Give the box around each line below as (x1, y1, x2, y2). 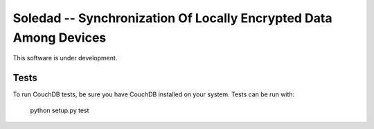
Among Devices (12, 30, 107, 45)
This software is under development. (12, 54, 118, 62)
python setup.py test (30, 106, 89, 114)
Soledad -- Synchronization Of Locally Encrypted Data (12, 10, 332, 26)
